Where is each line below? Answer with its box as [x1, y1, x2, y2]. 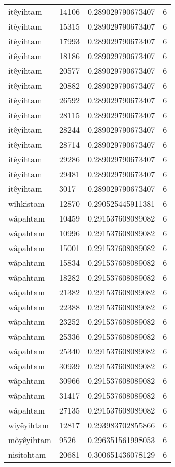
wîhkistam [8, 198, 45, 209]
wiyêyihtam [8, 419, 49, 431]
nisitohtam [8, 449, 46, 460]
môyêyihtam [8, 434, 51, 446]
